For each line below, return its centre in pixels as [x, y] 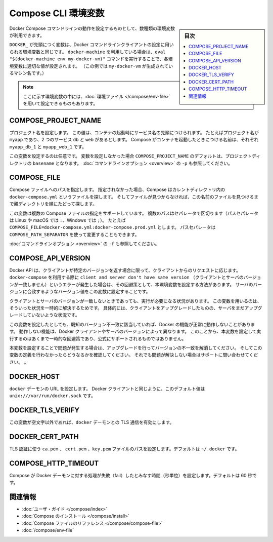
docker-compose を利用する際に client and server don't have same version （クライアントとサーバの [126, 277]
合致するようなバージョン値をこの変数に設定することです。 [89, 292]
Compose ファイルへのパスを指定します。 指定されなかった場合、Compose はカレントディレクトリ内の [117, 189]
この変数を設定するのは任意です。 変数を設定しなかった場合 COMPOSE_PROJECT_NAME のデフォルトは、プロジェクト [131, 156]
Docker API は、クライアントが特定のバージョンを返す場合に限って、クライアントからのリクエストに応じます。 [125, 270]
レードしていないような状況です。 [44, 315]
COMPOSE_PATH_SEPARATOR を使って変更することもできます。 [74, 234]
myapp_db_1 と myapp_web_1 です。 [48, 146]
